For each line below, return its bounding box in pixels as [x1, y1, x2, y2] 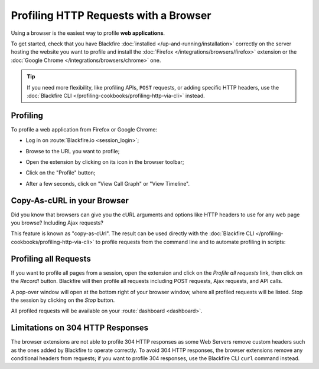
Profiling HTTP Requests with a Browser [11, 9, 211, 22]
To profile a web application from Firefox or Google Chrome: [11, 126, 158, 133]
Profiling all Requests [11, 253, 91, 263]
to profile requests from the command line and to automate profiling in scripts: [95, 238, 286, 245]
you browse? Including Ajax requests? [11, 219, 103, 226]
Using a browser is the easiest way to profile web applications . [11, 29, 165, 37]
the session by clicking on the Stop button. [11, 296, 115, 304]
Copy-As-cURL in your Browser [11, 195, 129, 206]
